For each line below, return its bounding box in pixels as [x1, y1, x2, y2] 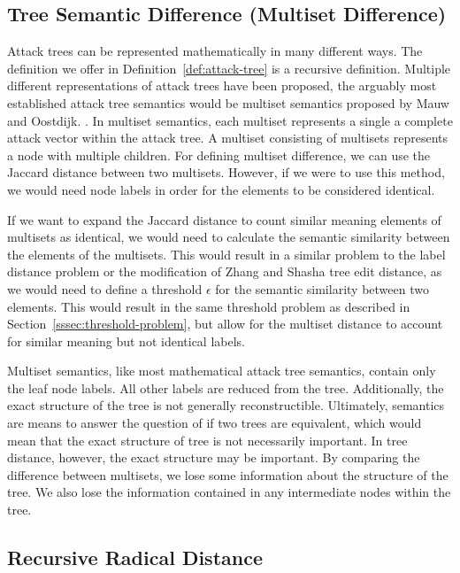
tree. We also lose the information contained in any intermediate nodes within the [7, 483, 451, 501]
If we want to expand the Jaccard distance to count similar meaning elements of [7, 210, 441, 228]
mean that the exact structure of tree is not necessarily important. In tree [7, 430, 408, 449]
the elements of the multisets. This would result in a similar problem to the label [7, 244, 446, 263]
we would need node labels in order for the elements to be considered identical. [7, 180, 435, 198]
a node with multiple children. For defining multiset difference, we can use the [7, 145, 431, 164]
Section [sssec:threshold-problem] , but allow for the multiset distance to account [7, 314, 443, 333]
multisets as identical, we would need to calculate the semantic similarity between [7, 228, 450, 246]
